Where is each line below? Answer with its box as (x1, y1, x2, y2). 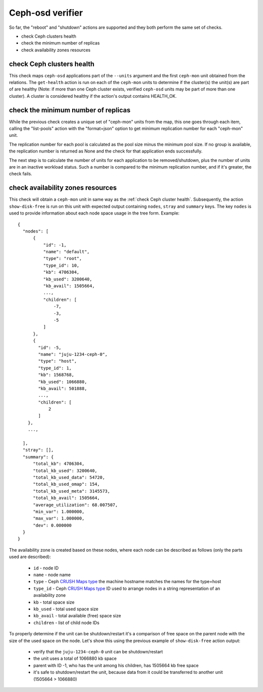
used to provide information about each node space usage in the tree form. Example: (9, 210, 180, 216)
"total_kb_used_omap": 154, (33, 481, 100, 487)
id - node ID (33, 565, 59, 571)
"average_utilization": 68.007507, (33, 502, 118, 508)
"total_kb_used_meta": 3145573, (33, 488, 111, 494)
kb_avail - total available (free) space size (33, 613, 121, 619)
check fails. (9, 171, 33, 177)
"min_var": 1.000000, (33, 509, 85, 514)
